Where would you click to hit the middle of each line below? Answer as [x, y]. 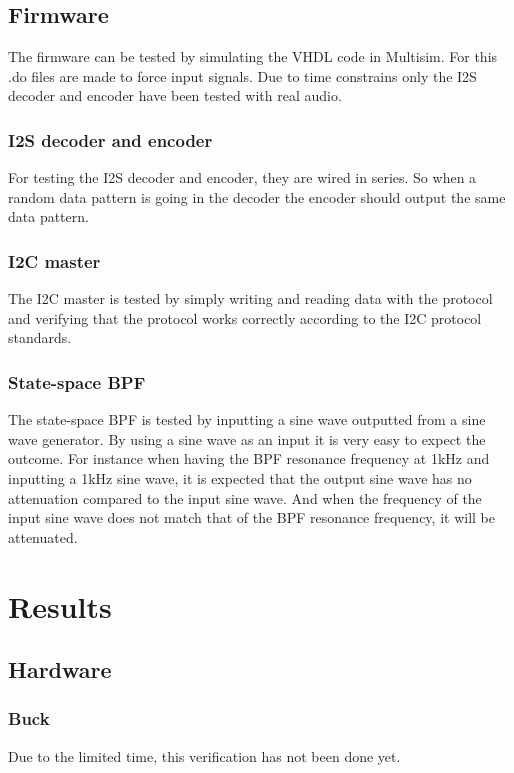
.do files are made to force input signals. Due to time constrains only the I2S [242, 75]
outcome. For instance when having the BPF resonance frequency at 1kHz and [249, 458]
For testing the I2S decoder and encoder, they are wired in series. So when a [242, 177]
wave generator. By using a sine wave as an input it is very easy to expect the [247, 438]
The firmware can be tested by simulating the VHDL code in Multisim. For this [253, 56]
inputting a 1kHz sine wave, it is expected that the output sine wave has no [240, 477]
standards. [40, 337]
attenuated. [43, 536]
